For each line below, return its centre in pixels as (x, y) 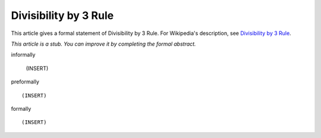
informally (23, 55)
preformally (25, 82)
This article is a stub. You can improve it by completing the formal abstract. (103, 44)
